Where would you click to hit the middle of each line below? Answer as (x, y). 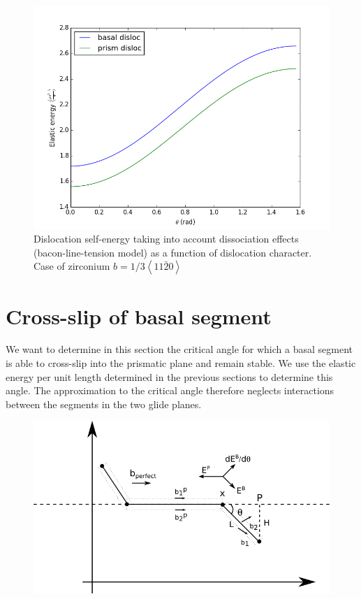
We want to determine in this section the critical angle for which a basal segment (179, 349)
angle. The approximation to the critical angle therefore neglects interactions (170, 390)
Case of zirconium (72, 266)
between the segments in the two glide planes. (104, 404)
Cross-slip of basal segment (139, 316)
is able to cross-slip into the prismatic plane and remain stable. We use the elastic (181, 363)
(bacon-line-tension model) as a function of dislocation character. (173, 252)
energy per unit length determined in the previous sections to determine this (169, 376)
